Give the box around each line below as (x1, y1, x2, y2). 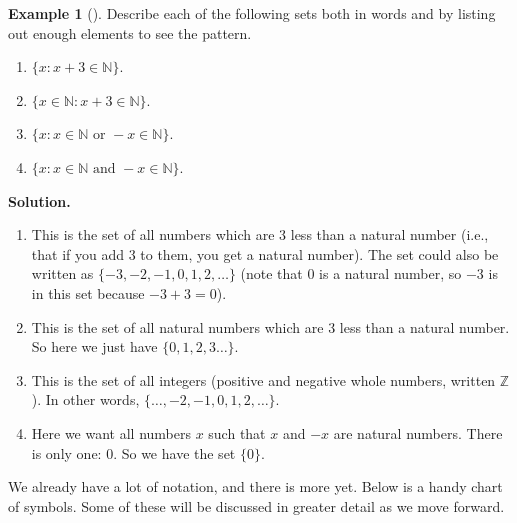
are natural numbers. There (333, 422, 503, 443)
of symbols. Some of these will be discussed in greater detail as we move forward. (8, 495, 505, 516)
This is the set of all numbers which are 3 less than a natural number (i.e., (31, 224, 489, 245)
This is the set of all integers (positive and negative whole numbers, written (31, 369, 496, 390)
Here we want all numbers (31, 422, 191, 443)
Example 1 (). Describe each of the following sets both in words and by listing (8, 3, 496, 23)
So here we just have (31, 336, 158, 357)
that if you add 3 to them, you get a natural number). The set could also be (31, 243, 499, 264)
